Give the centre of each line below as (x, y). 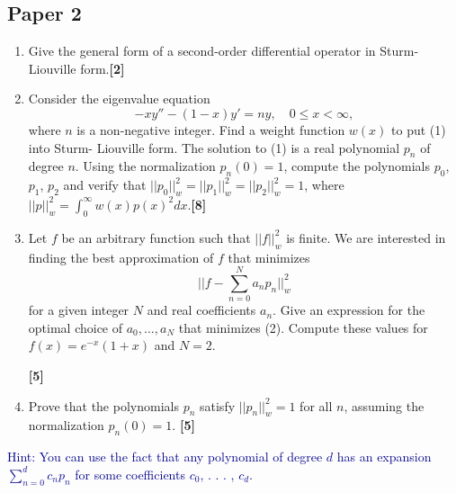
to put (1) (419, 129)
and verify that (105, 185)
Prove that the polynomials (103, 405)
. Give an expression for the (349, 310)
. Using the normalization (145, 166)
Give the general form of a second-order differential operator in (202, 51)
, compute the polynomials (357, 166)
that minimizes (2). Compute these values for (303, 327)
